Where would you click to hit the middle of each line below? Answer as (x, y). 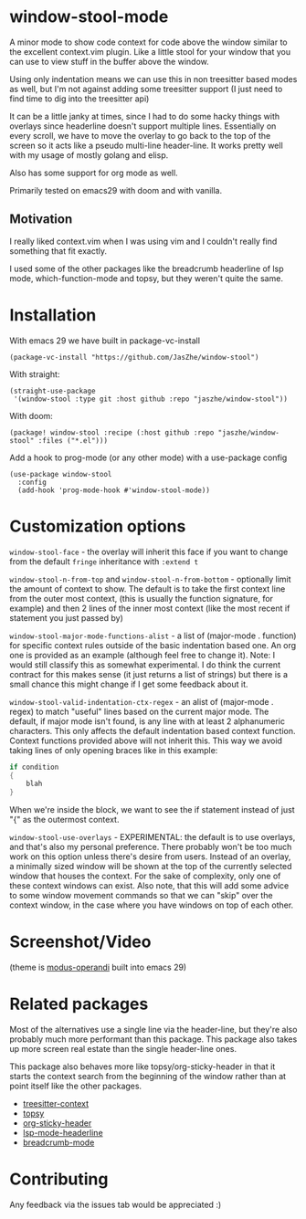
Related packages (79, 1004)
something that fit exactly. (58, 251)
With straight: (35, 374)
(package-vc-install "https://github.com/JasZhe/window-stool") (134, 357)
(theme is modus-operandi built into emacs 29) (98, 967)
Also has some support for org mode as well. (94, 173)
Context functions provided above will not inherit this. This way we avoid (146, 741)
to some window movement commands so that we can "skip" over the (141, 896)
